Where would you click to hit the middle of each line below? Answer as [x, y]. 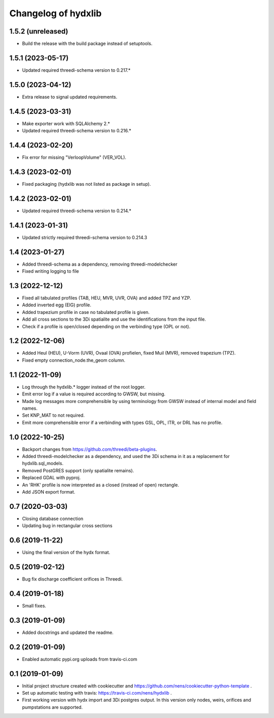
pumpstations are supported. [53, 707]
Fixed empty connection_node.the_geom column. [74, 360]
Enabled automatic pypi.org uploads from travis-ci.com [80, 659]
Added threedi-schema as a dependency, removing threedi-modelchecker [100, 264]
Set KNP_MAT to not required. [53, 415]
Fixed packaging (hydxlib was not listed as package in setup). [87, 184]
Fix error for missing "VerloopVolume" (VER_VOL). [74, 157]
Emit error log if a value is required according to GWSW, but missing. [94, 394]
